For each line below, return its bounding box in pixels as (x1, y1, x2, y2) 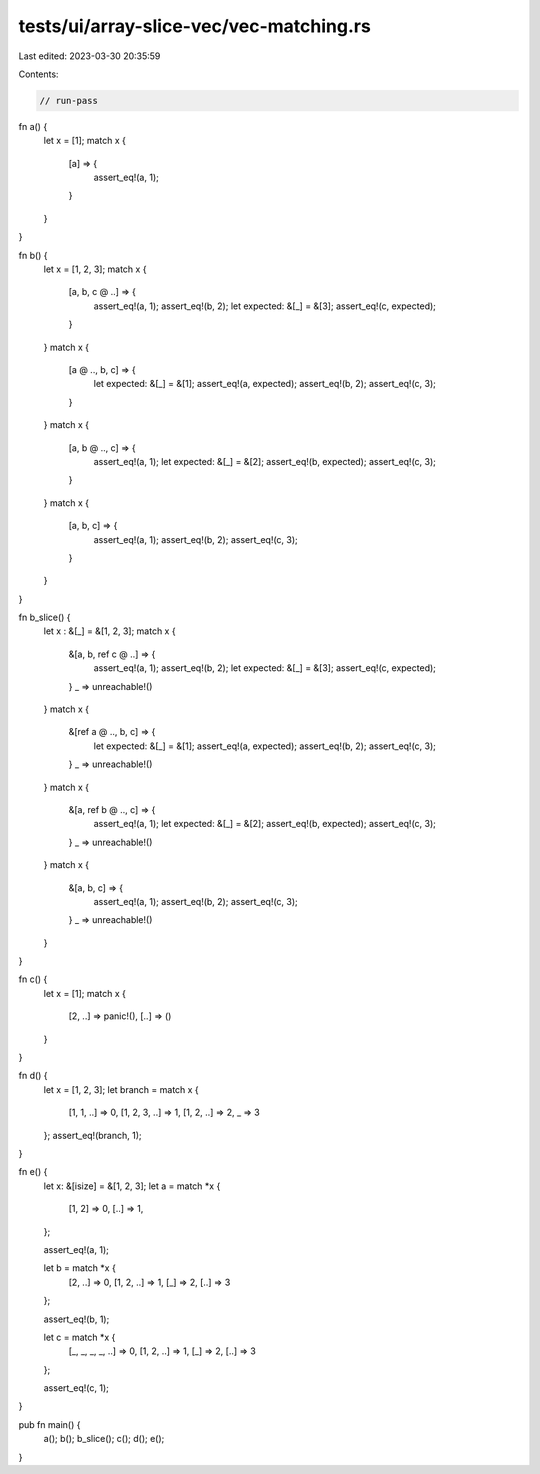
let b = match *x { (43, 1262, 117, 1274)
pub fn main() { (18, 1418, 81, 1430)
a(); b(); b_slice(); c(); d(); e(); (43, 1433, 165, 1445)
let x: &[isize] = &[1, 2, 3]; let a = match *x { (43, 1180, 221, 1192)
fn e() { (18, 1166, 48, 1178)
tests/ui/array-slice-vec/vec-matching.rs (18, 15, 372, 37)
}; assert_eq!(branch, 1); (43, 1129, 142, 1141)
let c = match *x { (43, 1331, 116, 1343)
